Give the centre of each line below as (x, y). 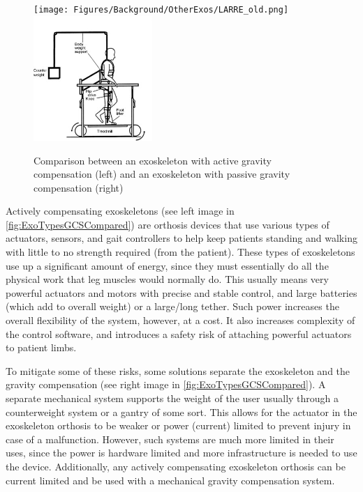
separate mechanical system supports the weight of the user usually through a (172, 398)
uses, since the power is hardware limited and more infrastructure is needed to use (181, 453)
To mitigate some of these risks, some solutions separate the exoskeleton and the (178, 370)
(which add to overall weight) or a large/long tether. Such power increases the (172, 306)
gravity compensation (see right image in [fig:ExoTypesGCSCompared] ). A (166, 384)
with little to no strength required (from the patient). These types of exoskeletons (180, 252)
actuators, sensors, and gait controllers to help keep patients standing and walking (181, 238)
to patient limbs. (41, 347)
